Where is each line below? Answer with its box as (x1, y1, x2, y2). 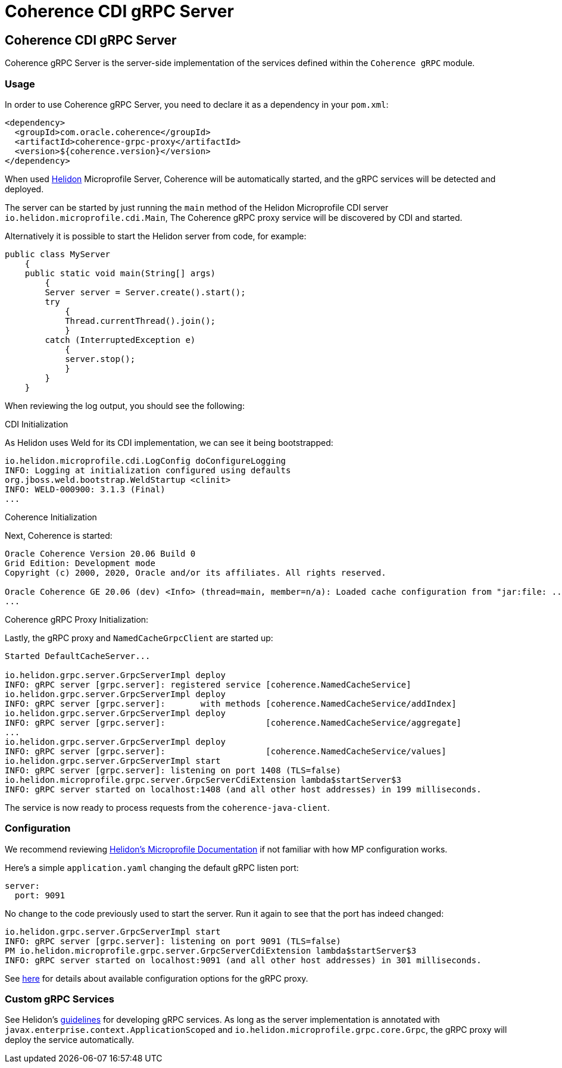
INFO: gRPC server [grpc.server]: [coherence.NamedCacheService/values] (5, 746, 447, 756)
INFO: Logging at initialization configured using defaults (5, 465, 291, 475)
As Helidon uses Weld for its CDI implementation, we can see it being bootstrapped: (5, 437, 333, 448)
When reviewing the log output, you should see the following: (5, 400, 245, 411)
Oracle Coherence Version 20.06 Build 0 (5, 548, 196, 558)
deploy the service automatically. (5, 1035, 135, 1045)
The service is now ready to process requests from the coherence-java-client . (5, 802, 330, 813)
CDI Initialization (5, 419, 68, 429)
